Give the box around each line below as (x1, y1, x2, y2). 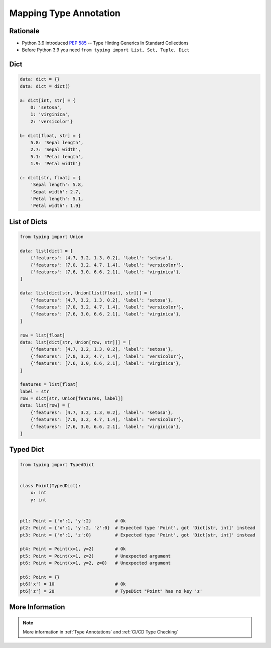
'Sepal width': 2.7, (30, 189, 81, 194)
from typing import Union (20, 234, 84, 240)
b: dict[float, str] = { (20, 133, 81, 138)
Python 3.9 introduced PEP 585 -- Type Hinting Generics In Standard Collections (22, 40, 189, 46)
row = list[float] (20, 332, 65, 338)
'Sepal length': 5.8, (30, 182, 84, 188)
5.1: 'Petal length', (30, 154, 84, 159)
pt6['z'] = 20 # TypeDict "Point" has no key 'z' (20, 588, 203, 594)
